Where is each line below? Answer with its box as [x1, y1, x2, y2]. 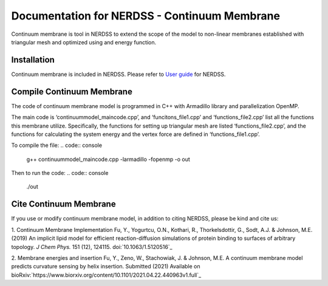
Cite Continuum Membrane [11, 199, 116, 209]
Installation [11, 55, 55, 65]
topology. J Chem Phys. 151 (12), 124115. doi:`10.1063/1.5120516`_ [11, 243, 173, 250]
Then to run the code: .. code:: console [11, 169, 109, 177]
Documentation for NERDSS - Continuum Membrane [11, 9, 281, 22]
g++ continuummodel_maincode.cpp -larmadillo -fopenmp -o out [26, 155, 191, 163]
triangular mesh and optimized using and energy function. [11, 38, 157, 46]
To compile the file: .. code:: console [11, 141, 103, 149]
